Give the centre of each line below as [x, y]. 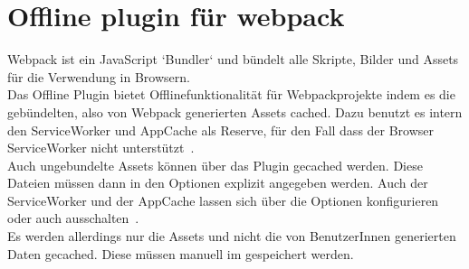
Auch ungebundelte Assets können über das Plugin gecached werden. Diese [215, 165]
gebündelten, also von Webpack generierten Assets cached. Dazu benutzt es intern [235, 111]
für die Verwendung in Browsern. [99, 76]
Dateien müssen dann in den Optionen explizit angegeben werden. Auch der [218, 183]
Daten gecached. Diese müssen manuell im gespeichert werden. [181, 253]
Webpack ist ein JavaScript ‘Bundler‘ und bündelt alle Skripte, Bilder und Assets [233, 59]
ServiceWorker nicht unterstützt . [101, 148]
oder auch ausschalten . [73, 218]
